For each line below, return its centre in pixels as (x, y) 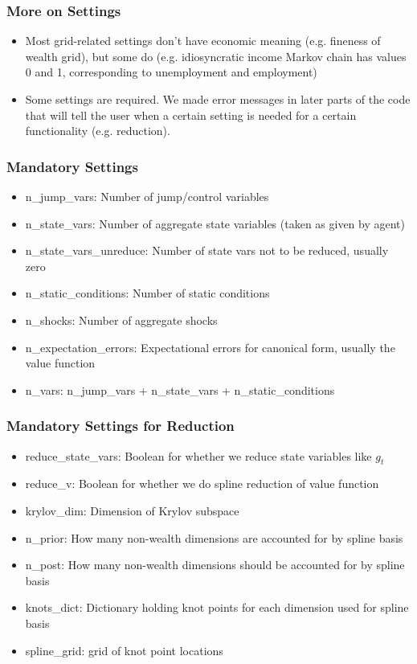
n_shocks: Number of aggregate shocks (121, 320)
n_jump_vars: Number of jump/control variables (147, 196)
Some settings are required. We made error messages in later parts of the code (218, 99)
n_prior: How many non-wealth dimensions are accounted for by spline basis (214, 537)
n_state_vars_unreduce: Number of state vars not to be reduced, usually (207, 250)
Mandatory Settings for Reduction (121, 426)
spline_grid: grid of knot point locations (124, 650)
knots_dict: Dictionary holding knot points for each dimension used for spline (217, 607)
